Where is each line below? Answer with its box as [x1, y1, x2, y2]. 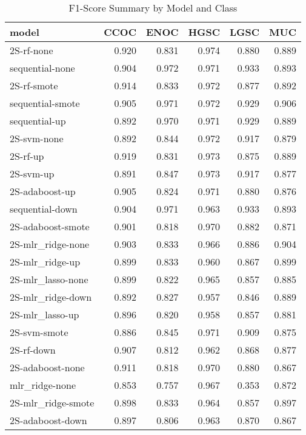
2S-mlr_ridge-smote [10, 396, 95, 409]
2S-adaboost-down [10, 413, 87, 427]
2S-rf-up [10, 149, 44, 163]
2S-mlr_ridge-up [10, 255, 81, 269]
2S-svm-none [10, 131, 64, 145]
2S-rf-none [10, 43, 53, 57]
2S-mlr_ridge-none [10, 237, 90, 251]
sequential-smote [10, 96, 80, 110]
